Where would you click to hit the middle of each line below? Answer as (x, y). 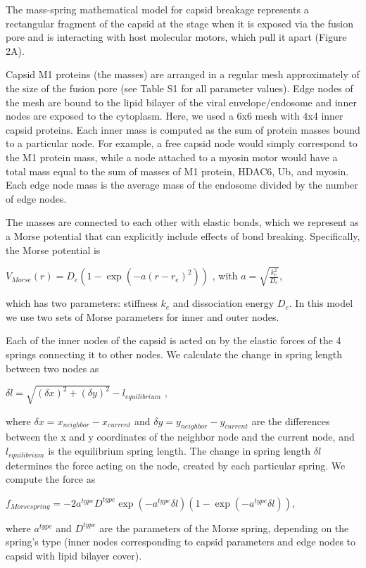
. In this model (321, 303)
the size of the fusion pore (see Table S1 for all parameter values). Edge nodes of (179, 88)
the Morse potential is (53, 250)
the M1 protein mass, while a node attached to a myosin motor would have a (172, 157)
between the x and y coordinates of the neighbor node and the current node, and (180, 437)
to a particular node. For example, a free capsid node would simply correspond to (182, 143)
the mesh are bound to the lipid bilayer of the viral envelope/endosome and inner (181, 102)
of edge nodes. (36, 198)
